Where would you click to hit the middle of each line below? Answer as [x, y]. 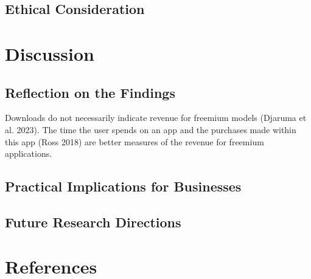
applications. [29, 153]
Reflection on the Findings [90, 92]
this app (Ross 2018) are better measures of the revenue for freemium [135, 141]
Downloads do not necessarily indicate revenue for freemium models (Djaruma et [156, 118]
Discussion [50, 53]
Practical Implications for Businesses [123, 186]
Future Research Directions [93, 222]
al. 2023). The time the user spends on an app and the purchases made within [151, 129]
